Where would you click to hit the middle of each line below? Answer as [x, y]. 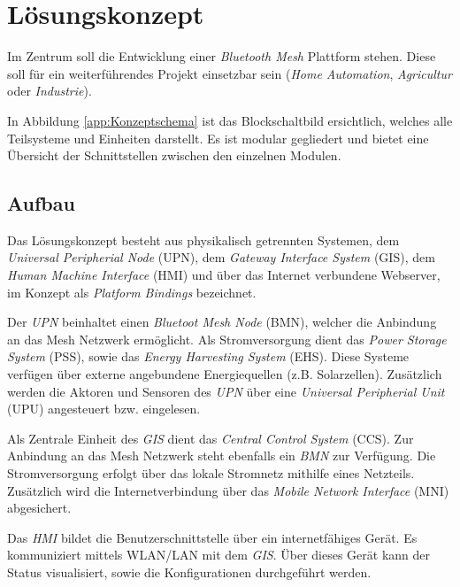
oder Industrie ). [50, 91]
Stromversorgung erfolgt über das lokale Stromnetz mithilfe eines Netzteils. [211, 473]
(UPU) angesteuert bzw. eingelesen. [104, 409]
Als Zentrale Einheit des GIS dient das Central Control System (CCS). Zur [211, 438]
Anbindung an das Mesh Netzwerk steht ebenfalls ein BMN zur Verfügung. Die [222, 456]
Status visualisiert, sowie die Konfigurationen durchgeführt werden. [189, 572]
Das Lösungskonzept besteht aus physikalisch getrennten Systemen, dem [203, 239]
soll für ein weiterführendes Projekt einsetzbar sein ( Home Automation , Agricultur [230, 73]
